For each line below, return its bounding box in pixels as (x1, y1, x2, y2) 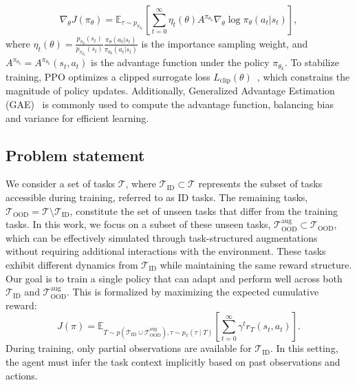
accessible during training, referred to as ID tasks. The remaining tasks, (6, 190, 308, 205)
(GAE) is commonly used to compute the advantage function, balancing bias (6, 97, 334, 112)
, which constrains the (257, 70, 350, 83)
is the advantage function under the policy (91, 55, 270, 70)
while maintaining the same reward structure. (160, 258, 352, 271)
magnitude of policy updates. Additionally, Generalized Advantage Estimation (6, 83, 335, 98)
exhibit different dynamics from (6, 258, 138, 271)
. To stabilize (284, 55, 339, 70)
